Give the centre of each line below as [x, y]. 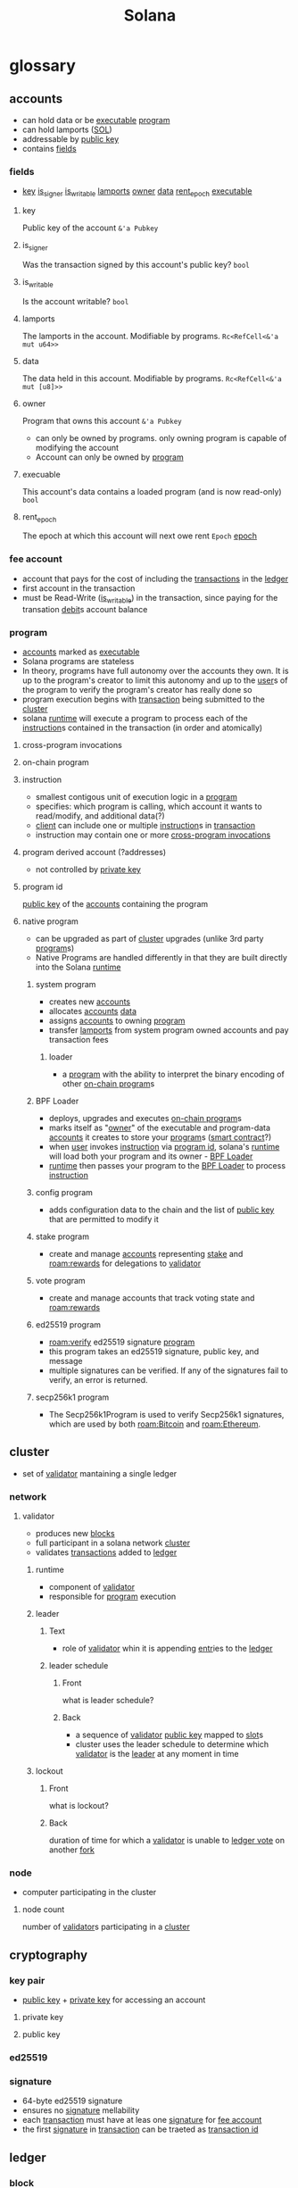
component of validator [92, 1586]
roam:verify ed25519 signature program [122, 1342]
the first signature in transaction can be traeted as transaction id [140, 2129]
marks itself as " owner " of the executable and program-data [159, 1127]
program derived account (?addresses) [94, 852]
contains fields [50, 149]
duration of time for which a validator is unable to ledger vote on [167, 1840]
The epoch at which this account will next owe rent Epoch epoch [139, 536]
